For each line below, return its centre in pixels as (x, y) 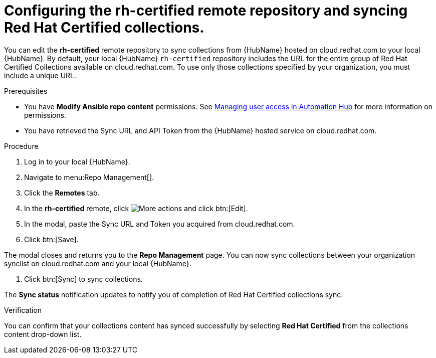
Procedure (21, 146)
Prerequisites (26, 91)
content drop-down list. (43, 334)
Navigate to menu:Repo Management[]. (89, 177)
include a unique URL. (40, 75)
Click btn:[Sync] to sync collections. (83, 279)
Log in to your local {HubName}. (77, 161)
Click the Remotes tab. (62, 193)
